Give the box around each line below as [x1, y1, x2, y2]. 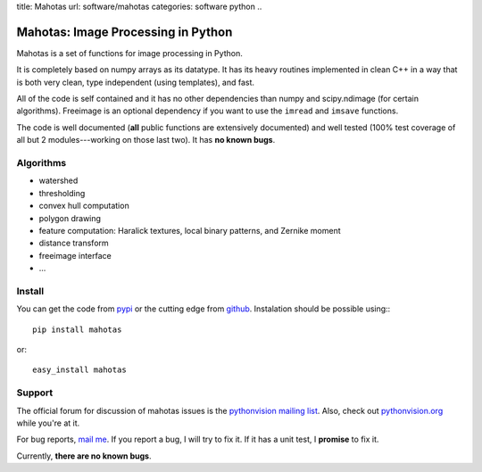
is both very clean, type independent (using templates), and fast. [16, 77, 254, 87]
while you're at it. [16, 418, 80, 428]
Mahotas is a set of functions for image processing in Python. [16, 47, 243, 58]
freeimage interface [38, 250, 112, 261]
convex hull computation [38, 201, 129, 211]
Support [16, 386, 54, 399]
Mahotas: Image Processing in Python [16, 24, 233, 39]
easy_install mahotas [32, 365, 127, 375]
